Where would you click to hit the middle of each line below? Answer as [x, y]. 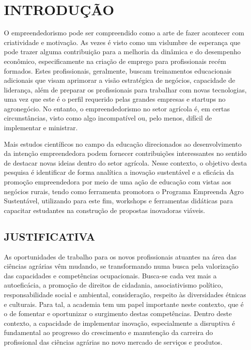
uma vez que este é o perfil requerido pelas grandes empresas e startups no [115, 99]
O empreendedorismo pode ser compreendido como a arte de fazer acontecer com [124, 33]
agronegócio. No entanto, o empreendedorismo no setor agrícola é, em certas [117, 108]
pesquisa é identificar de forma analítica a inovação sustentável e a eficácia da [119, 172]
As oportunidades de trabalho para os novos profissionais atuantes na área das [120, 256]
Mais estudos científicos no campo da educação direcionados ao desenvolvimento [123, 144]
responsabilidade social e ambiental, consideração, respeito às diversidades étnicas [125, 294]
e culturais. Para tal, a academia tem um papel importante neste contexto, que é [124, 304]
